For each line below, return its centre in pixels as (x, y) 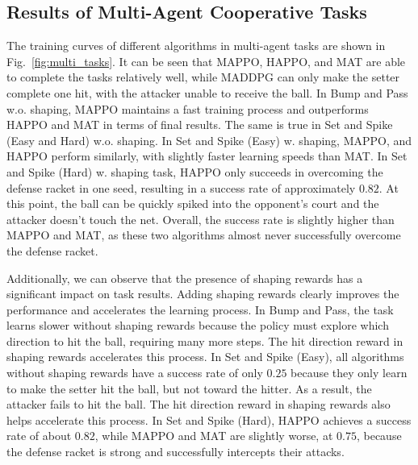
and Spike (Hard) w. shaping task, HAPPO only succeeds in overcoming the (195, 171)
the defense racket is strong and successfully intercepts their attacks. (176, 452)
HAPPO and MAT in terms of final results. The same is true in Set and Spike (200, 125)
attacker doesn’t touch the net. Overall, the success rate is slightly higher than (201, 219)
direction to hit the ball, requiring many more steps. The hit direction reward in (205, 340)
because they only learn (349, 373)
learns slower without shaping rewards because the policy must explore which (198, 325)
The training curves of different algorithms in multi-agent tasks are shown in (196, 46)
